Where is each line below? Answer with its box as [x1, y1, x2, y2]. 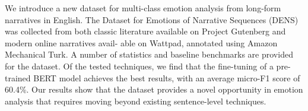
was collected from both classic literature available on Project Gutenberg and [5, 25, 286, 37]
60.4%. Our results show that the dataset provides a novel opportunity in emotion [5, 83, 303, 96]
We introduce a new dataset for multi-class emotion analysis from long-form [5, 2, 281, 14]
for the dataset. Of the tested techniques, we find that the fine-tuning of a [5, 59, 274, 72]
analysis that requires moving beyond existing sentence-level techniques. [5, 94, 266, 107]
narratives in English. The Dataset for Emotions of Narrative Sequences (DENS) [5, 13, 299, 26]
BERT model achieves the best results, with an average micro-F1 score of [33, 71, 300, 84]
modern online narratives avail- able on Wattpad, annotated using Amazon [5, 36, 278, 49]
